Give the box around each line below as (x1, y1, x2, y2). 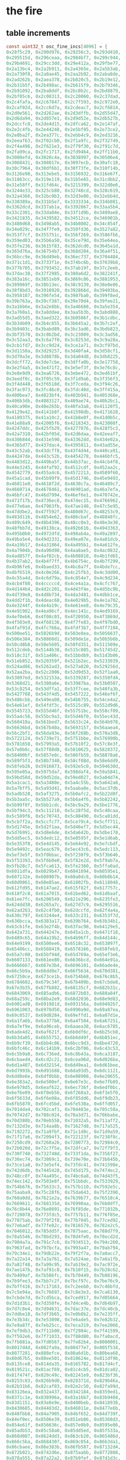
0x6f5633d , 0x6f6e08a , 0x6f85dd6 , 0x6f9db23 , (6, 1096, 121, 1102)
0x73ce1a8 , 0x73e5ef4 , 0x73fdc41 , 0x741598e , (6, 1162, 121, 1168)
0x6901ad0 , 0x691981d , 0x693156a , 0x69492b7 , (6, 1002, 121, 1007)
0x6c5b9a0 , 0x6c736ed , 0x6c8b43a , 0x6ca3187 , (6, 1051, 121, 1057)
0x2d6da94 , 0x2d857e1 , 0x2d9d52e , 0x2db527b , (6, 116, 121, 121)
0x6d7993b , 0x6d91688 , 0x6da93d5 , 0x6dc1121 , (6, 1068, 121, 1074)
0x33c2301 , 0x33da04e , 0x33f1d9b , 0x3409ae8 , (6, 210, 121, 216)
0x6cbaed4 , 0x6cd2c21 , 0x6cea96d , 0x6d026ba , (6, 1057, 121, 1063)
